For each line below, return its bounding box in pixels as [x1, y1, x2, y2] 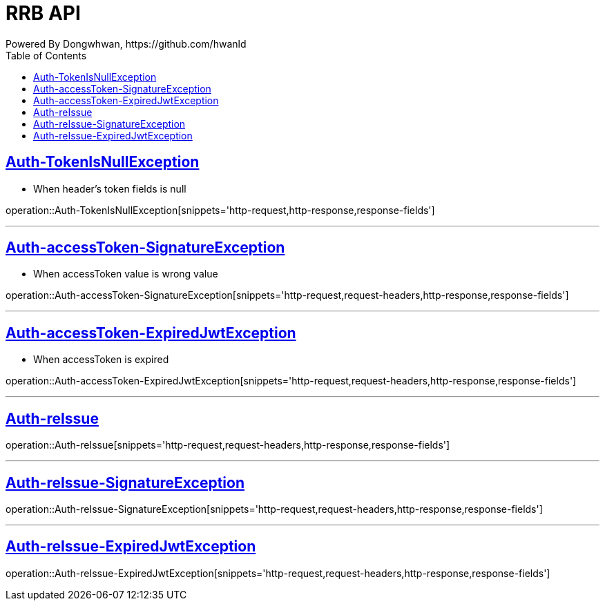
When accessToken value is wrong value [33, 268, 218, 280]
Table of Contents [6, 49, 87, 61]
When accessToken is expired [33, 353, 169, 366]
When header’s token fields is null [33, 182, 186, 195]
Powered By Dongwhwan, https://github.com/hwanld [6, 37, 247, 50]
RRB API [6, 1, 81, 25]
